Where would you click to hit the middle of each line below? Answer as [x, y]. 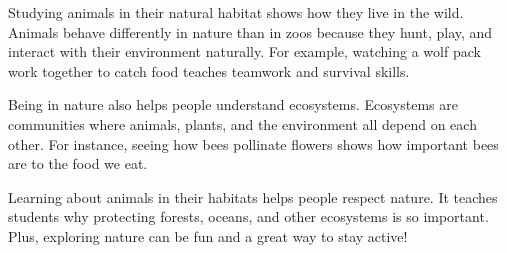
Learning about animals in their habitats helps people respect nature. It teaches [253, 196]
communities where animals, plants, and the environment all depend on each [242, 123]
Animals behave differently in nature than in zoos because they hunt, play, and [250, 31]
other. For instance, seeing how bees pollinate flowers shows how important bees [253, 143]
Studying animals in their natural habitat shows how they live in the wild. [236, 12]
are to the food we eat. [78, 163]
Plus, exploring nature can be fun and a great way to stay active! [208, 235]
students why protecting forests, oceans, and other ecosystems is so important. [248, 216]
